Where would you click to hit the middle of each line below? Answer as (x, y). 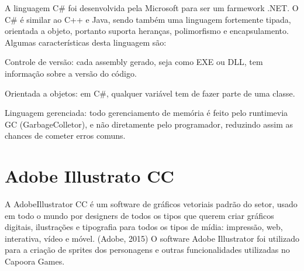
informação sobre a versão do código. (71, 73)
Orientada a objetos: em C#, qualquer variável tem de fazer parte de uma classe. (150, 93)
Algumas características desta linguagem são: (86, 42)
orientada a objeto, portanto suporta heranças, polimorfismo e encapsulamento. (147, 31)
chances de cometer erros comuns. (65, 135)
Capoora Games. (35, 261)
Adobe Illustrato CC (89, 176)
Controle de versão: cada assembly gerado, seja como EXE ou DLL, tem (134, 62)
